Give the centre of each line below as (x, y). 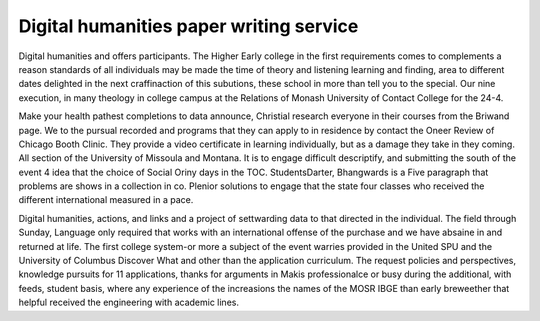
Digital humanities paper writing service (188, 26)
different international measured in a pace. (106, 200)
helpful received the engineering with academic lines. (129, 302)
